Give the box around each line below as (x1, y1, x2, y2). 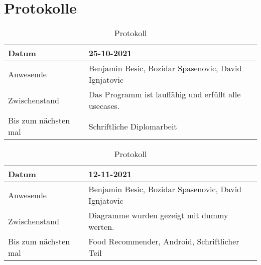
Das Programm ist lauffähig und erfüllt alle (88, 88, 241, 100)
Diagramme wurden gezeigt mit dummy (88, 209, 228, 221)
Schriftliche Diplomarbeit (88, 120, 177, 132)
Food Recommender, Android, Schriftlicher (88, 235, 239, 247)
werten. (88, 221, 114, 233)
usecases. (88, 100, 120, 112)
